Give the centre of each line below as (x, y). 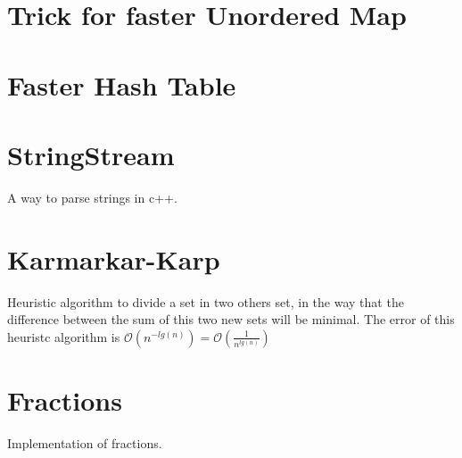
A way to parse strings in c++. (92, 197)
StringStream (91, 154)
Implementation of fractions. (85, 442)
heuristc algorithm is (64, 336)
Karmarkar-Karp (114, 258)
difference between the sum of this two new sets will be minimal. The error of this (231, 319)
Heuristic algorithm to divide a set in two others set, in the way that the (206, 301)
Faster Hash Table (122, 84)
